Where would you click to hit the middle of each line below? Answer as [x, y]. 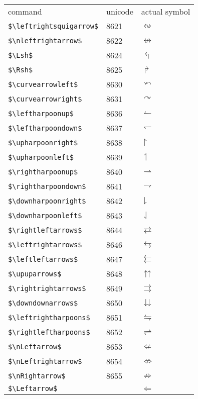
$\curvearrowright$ [45, 99]
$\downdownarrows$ [43, 303]
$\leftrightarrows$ [45, 244]
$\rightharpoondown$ [47, 186]
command [25, 11]
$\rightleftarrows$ [45, 230]
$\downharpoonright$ [47, 201]
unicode [120, 11]
